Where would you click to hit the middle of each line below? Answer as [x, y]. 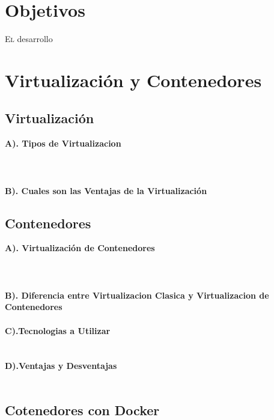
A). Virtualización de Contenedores [80, 248]
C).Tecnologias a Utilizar [58, 330]
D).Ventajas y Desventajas [61, 366]
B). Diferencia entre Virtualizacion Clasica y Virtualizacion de [137, 295]
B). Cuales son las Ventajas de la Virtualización [106, 190]
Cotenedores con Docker [82, 409]
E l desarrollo [29, 39]
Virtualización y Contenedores [133, 80]
